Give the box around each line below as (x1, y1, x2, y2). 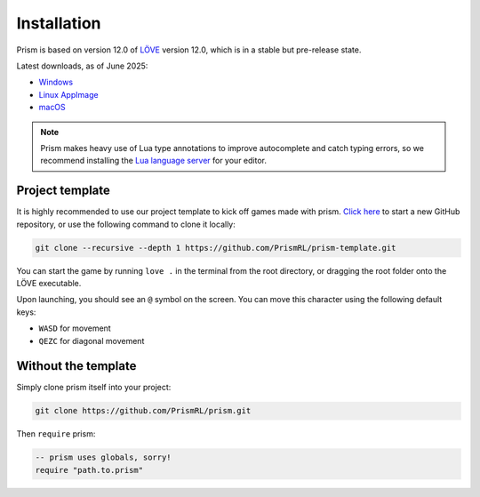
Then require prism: (16, 429, 96, 439)
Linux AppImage (38, 89, 99, 100)
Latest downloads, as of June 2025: (16, 60, 148, 71)
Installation (16, 13, 101, 33)
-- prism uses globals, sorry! (35, 453, 172, 462)
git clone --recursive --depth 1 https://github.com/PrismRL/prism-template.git (35, 243, 396, 253)
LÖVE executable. (16, 277, 82, 288)
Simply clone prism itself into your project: (16, 382, 172, 393)
